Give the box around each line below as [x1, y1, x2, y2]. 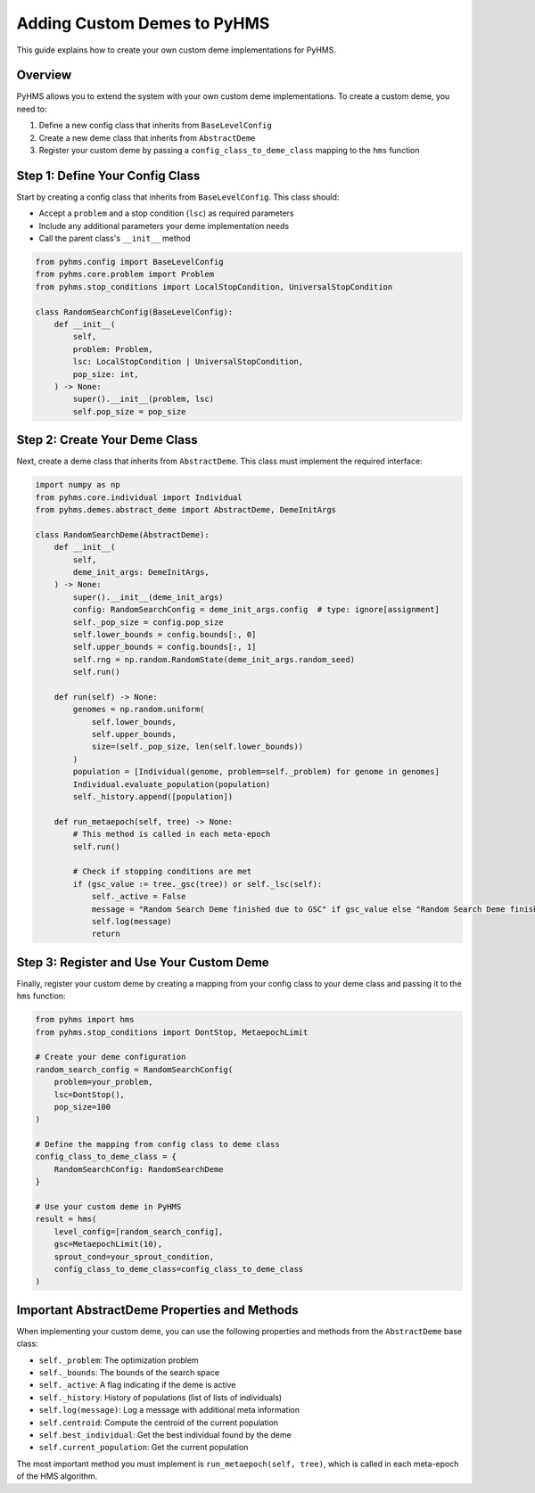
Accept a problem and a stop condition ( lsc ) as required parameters [38, 208, 294, 218]
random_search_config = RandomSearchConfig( [35, 1064, 234, 1074]
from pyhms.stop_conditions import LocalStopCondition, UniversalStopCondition [35, 282, 393, 291]
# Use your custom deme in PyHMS [35, 1202, 182, 1212]
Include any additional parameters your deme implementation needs [38, 220, 290, 231]
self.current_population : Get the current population [38, 1442, 249, 1453]
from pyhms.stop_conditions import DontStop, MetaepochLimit [35, 1027, 309, 1038]
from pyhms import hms [35, 1014, 135, 1025]
